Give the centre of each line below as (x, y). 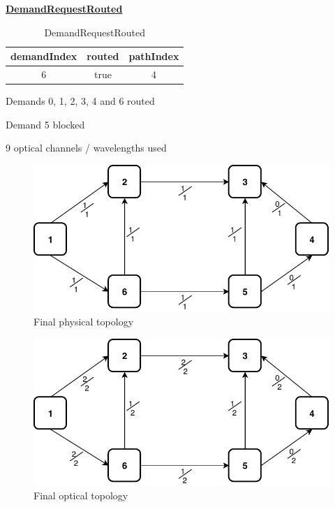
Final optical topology (81, 495)
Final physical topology (84, 322)
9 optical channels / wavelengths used (86, 148)
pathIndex (154, 56)
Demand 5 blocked (45, 124)
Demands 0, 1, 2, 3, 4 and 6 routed (80, 101)
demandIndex (44, 56)
